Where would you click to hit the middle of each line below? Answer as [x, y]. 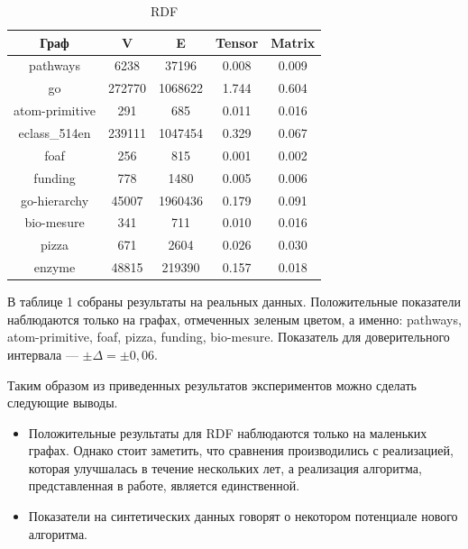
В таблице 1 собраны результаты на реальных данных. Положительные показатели [234, 302]
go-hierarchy [55, 200]
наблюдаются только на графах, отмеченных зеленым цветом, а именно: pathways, [234, 319]
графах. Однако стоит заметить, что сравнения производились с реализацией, [241, 450]
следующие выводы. [63, 403]
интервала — [43, 354]
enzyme [55, 267]
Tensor [237, 42]
